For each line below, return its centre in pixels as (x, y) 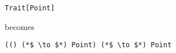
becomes (20, 26)
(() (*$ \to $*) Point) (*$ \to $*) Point (88, 45)
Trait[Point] (30, 8)
